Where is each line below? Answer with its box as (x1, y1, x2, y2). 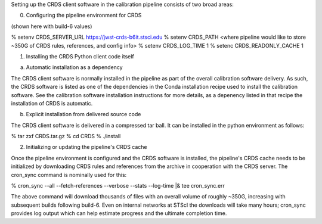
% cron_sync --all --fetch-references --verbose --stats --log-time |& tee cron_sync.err (11, 182, 225, 189)
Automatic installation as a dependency (26, 64, 123, 71)
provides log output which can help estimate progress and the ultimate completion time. (11, 210, 227, 217)
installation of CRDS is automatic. (11, 99, 93, 107)
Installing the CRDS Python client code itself (26, 52, 134, 60)
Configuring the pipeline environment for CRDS (26, 12, 142, 19)
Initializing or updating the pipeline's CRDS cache (26, 144, 147, 151)
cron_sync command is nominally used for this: (11, 171, 127, 178)
